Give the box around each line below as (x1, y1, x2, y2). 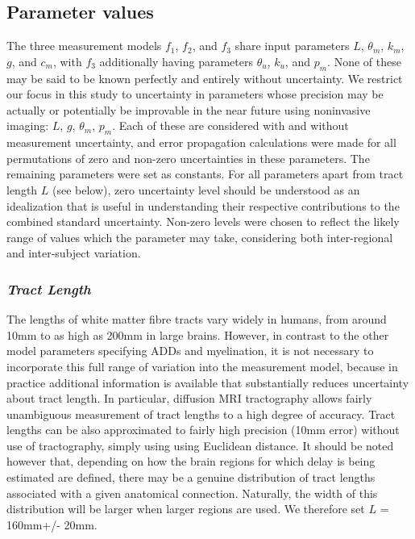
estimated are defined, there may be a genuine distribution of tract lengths (6, 469, 376, 486)
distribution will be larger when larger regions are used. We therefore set (6, 500, 365, 517)
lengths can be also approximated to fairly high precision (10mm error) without (6, 421, 400, 438)
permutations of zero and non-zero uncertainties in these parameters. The (6, 149, 370, 166)
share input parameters (234, 37, 350, 54)
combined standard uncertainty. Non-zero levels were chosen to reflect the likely (6, 213, 400, 230)
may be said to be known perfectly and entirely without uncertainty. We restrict (6, 69, 403, 86)
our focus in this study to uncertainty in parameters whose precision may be (6, 86, 384, 102)
